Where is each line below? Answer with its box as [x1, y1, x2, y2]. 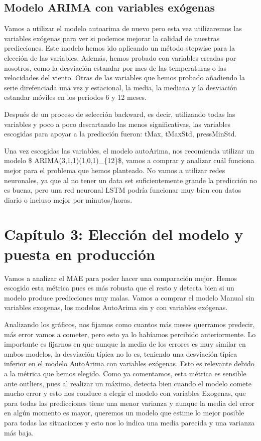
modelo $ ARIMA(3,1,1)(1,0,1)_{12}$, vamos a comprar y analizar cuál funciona [4, 155, 254, 166]
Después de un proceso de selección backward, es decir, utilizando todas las [4, 108, 235, 119]
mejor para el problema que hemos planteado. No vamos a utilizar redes [4, 165, 225, 175]
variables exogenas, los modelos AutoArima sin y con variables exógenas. [4, 302, 228, 313]
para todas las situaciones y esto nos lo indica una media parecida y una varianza [4, 417, 255, 427]
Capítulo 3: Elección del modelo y [4, 224, 243, 244]
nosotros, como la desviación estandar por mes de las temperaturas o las [4, 62, 226, 73]
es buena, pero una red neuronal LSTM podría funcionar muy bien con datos [4, 185, 241, 195]
